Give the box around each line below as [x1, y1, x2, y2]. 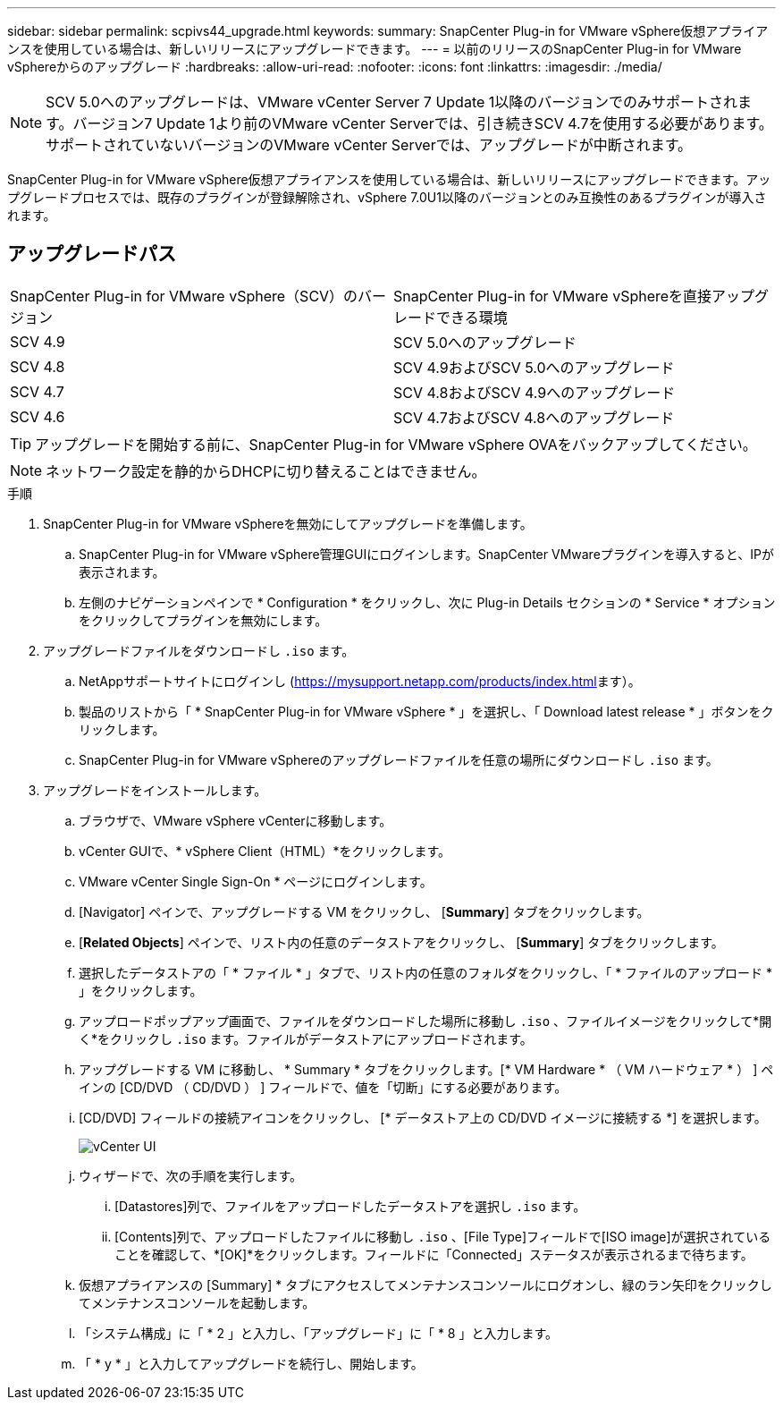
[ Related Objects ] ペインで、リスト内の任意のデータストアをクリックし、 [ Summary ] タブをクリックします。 [79, 934, 724, 950]
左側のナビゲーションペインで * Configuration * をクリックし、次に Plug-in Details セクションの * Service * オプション [79, 594, 776, 610]
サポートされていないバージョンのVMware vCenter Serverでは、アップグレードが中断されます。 [46, 136, 693, 154]
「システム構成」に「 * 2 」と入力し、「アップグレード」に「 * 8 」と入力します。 [79, 1325, 559, 1341]
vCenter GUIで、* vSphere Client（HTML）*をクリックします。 [79, 843, 450, 859]
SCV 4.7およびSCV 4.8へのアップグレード [393, 408, 675, 427]
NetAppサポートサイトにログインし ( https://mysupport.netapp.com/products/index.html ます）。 [79, 673, 641, 689]
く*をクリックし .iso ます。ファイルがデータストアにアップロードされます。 [79, 1030, 533, 1047]
